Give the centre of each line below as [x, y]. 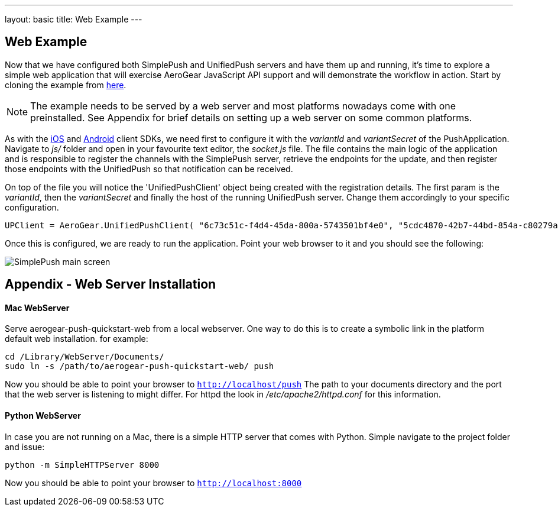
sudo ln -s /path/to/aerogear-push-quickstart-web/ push [139, 366]
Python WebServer [43, 416]
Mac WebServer [37, 308]
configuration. [32, 207]
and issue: [25, 447]
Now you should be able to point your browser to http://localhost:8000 [153, 483]
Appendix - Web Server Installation [111, 284]
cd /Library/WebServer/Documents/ [85, 357]
